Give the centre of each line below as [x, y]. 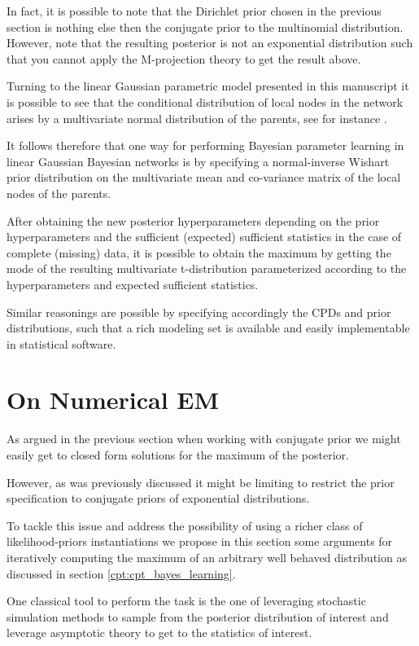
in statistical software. [61, 343]
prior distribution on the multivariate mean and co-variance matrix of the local [204, 177]
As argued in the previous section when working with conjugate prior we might [204, 439]
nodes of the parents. [59, 193]
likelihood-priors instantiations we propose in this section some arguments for [200, 541]
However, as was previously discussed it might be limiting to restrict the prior [201, 482]
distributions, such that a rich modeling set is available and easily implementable [208, 328]
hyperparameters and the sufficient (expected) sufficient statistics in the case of [204, 237]
